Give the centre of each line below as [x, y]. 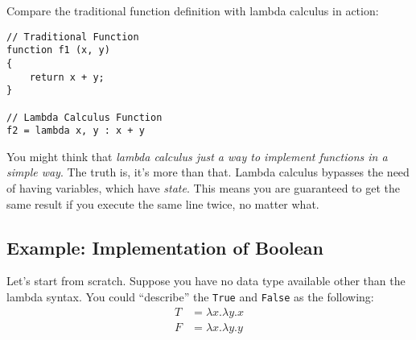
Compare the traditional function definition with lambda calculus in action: [193, 10]
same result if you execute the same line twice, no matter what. [163, 203]
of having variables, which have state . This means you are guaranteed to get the [204, 188]
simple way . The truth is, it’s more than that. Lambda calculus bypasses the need [208, 172]
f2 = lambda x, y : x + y [76, 131]
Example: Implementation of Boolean [165, 247]
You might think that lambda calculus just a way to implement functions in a [197, 156]
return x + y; [67, 77]
